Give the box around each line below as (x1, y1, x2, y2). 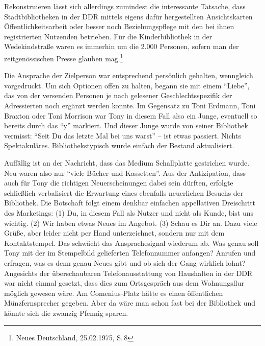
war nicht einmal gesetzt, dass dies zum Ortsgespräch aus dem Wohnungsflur (4, 278, 244, 288)
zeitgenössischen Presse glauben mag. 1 (4, 51, 123, 63)
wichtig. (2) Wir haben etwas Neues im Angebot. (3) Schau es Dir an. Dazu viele (4, 217, 257, 228)
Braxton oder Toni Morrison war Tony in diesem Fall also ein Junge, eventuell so (4, 110, 257, 121)
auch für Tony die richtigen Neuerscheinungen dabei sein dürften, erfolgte (4, 177, 233, 188)
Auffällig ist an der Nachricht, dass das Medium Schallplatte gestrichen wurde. (4, 157, 250, 168)
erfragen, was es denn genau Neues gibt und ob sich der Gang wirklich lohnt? (4, 257, 246, 268)
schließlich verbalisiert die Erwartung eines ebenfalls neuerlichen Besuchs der (4, 187, 244, 198)
